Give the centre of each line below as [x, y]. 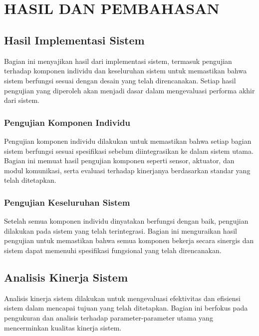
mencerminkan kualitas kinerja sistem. [63, 327]
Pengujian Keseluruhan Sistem [67, 202]
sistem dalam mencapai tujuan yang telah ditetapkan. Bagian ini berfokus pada [126, 308]
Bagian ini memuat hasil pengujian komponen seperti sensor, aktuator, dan [119, 161]
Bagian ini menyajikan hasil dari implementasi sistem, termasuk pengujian [118, 61]
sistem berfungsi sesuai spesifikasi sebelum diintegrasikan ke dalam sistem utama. [129, 151]
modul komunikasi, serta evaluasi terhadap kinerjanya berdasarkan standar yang [127, 170]
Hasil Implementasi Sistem [74, 40]
